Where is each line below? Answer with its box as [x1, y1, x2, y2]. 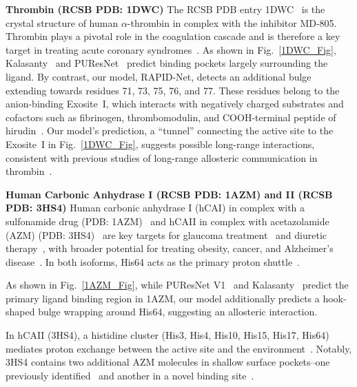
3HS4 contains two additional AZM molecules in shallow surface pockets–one [6, 355, 330, 369]
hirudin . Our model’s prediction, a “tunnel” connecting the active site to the [6, 123, 334, 138]
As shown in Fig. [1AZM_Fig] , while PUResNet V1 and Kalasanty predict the [6, 278, 349, 292]
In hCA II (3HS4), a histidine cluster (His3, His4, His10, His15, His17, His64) [6, 328, 329, 342]
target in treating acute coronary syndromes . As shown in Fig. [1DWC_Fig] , [6, 42, 336, 56]
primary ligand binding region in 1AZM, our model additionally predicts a [6, 291, 320, 305]
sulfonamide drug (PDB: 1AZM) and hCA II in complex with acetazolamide [6, 213, 329, 228]
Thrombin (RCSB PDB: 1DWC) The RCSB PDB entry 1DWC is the [6, 2, 325, 16]
